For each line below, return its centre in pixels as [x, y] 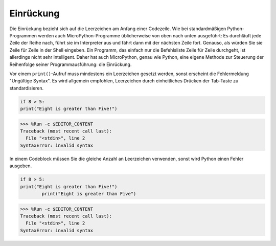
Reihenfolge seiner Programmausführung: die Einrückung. [71, 64]
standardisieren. [27, 88]
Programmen [23, 35]
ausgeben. [21, 166]
